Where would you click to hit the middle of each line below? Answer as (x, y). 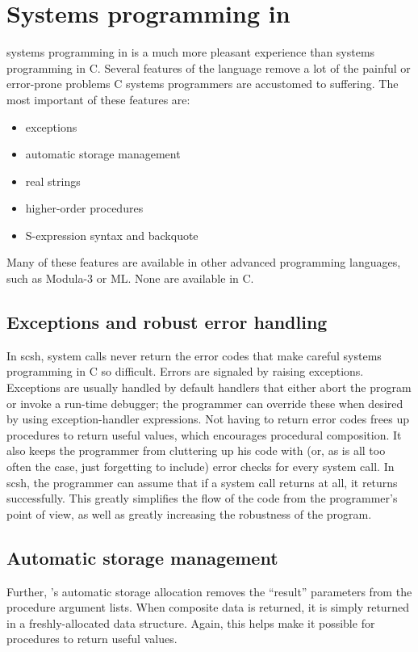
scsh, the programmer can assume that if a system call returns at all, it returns (202, 482)
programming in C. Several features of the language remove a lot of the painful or (209, 67)
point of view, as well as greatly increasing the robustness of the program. (189, 513)
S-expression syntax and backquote (112, 235)
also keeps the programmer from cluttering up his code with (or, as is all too (196, 450)
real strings (53, 181)
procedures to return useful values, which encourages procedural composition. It (204, 434)
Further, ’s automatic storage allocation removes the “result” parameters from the (209, 591)
